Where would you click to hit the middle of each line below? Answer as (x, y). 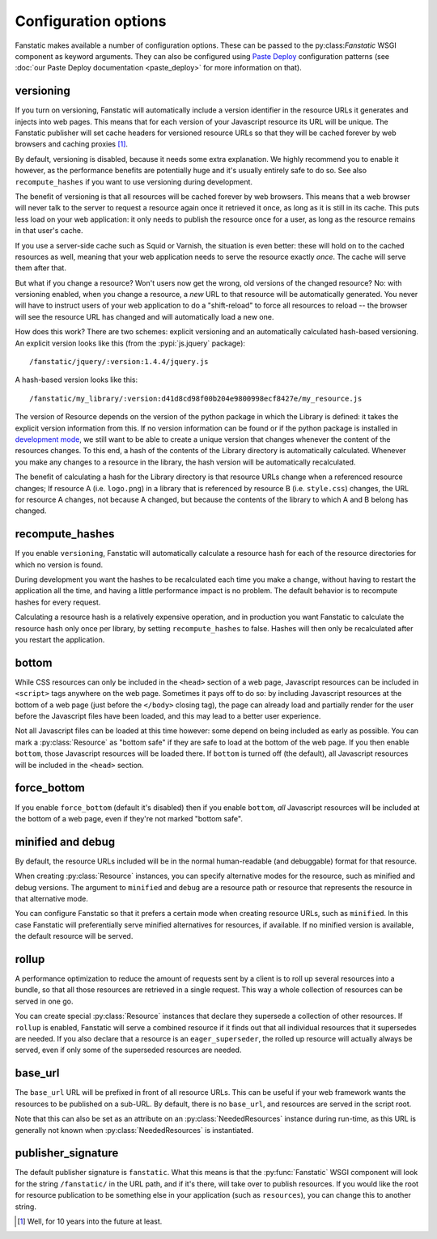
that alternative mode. (52, 899)
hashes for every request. (58, 602)
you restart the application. (60, 639)
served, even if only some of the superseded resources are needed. (128, 1050)
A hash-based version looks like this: (76, 380)
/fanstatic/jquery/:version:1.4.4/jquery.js (119, 362)
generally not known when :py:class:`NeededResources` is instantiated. (134, 1130)
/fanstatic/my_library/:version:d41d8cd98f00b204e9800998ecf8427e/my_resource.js (196, 398)
